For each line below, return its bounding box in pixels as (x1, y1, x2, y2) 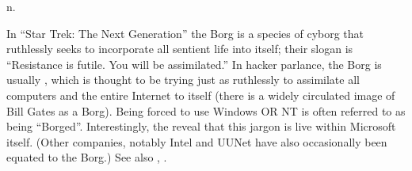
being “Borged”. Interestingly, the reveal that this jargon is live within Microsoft (6, 118, 396, 135)
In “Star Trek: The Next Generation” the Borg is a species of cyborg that (6, 25, 364, 41)
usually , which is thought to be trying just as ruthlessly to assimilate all (6, 71, 360, 88)
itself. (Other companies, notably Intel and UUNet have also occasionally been (6, 133, 387, 150)
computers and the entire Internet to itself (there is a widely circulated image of (6, 86, 395, 103)
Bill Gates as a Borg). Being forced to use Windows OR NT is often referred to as (6, 102, 406, 119)
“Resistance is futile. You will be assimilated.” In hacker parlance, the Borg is (6, 55, 382, 72)
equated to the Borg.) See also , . (6, 149, 167, 165)
